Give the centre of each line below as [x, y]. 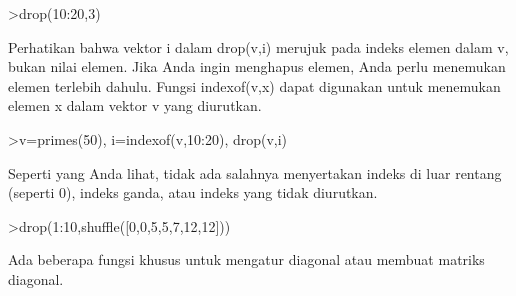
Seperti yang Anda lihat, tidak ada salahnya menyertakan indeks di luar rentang [255, 172]
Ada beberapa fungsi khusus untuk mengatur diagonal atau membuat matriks [246, 259]
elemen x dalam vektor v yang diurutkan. [135, 105]
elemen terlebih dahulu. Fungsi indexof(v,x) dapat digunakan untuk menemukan [254, 85]
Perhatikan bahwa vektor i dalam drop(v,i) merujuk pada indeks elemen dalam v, [258, 46]
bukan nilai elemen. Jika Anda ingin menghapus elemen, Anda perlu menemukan [257, 66]
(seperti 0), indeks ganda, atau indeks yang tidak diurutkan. [193, 192]
